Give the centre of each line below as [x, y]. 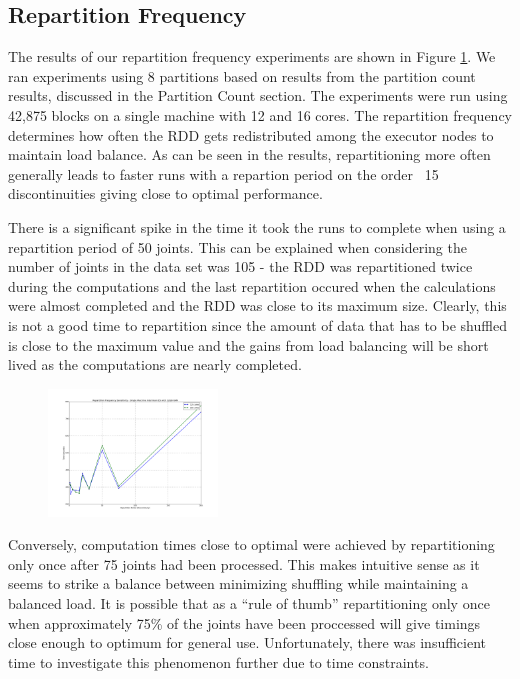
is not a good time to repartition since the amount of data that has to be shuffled [257, 324]
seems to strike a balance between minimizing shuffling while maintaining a [238, 583]
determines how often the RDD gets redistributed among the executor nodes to [251, 134]
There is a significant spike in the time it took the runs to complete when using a [257, 226]
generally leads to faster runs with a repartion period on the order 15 [223, 173]
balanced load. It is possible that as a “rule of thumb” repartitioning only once [249, 602]
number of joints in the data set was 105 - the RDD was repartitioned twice [240, 266]
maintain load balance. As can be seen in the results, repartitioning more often [249, 154]
